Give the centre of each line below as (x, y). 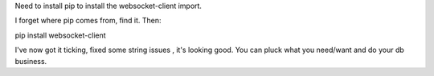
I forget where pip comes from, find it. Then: (88, 21)
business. (31, 61)
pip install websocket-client (60, 35)
